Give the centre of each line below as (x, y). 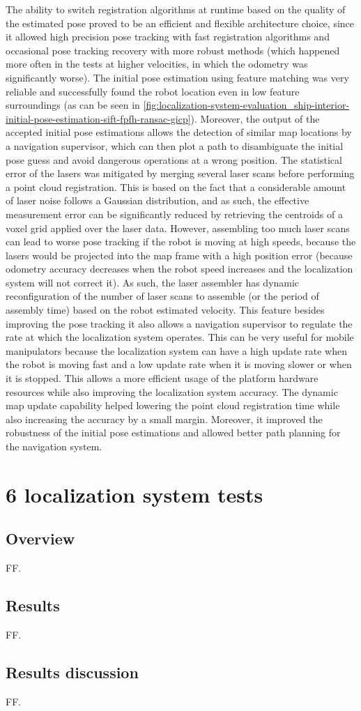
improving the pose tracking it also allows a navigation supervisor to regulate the (179, 323)
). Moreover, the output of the (255, 118)
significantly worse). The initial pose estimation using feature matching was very (177, 77)
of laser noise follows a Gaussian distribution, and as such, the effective (158, 200)
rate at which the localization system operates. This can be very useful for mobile (180, 337)
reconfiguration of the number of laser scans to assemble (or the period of (162, 296)
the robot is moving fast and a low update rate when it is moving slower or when (179, 364)
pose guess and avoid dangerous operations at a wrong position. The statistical (174, 159)
